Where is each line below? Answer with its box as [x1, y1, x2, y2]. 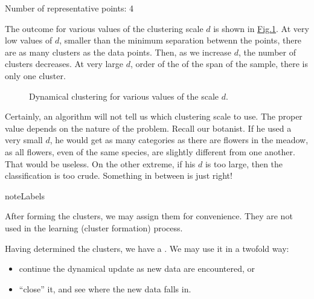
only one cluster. [5, 69, 66, 82]
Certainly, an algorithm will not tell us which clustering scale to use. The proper [5, 110, 303, 123]
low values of [5, 34, 53, 47]
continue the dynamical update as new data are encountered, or [19, 262, 255, 275]
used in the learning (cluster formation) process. [5, 221, 183, 234]
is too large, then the [205, 157, 283, 170]
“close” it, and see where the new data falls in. [19, 282, 191, 295]
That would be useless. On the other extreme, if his [5, 157, 196, 170]
